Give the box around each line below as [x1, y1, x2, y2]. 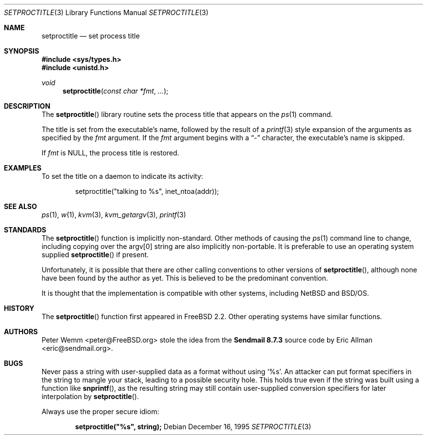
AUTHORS [4, 327, 38, 336]
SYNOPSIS [4, 47, 39, 55]
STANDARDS [4, 226, 46, 234]
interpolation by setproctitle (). [41, 392, 139, 401]
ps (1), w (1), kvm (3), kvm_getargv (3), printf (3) [41, 210, 186, 219]
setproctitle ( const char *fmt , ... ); [62, 87, 169, 95]
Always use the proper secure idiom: [41, 407, 159, 416]
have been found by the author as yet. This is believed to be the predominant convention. [41, 274, 328, 282]
